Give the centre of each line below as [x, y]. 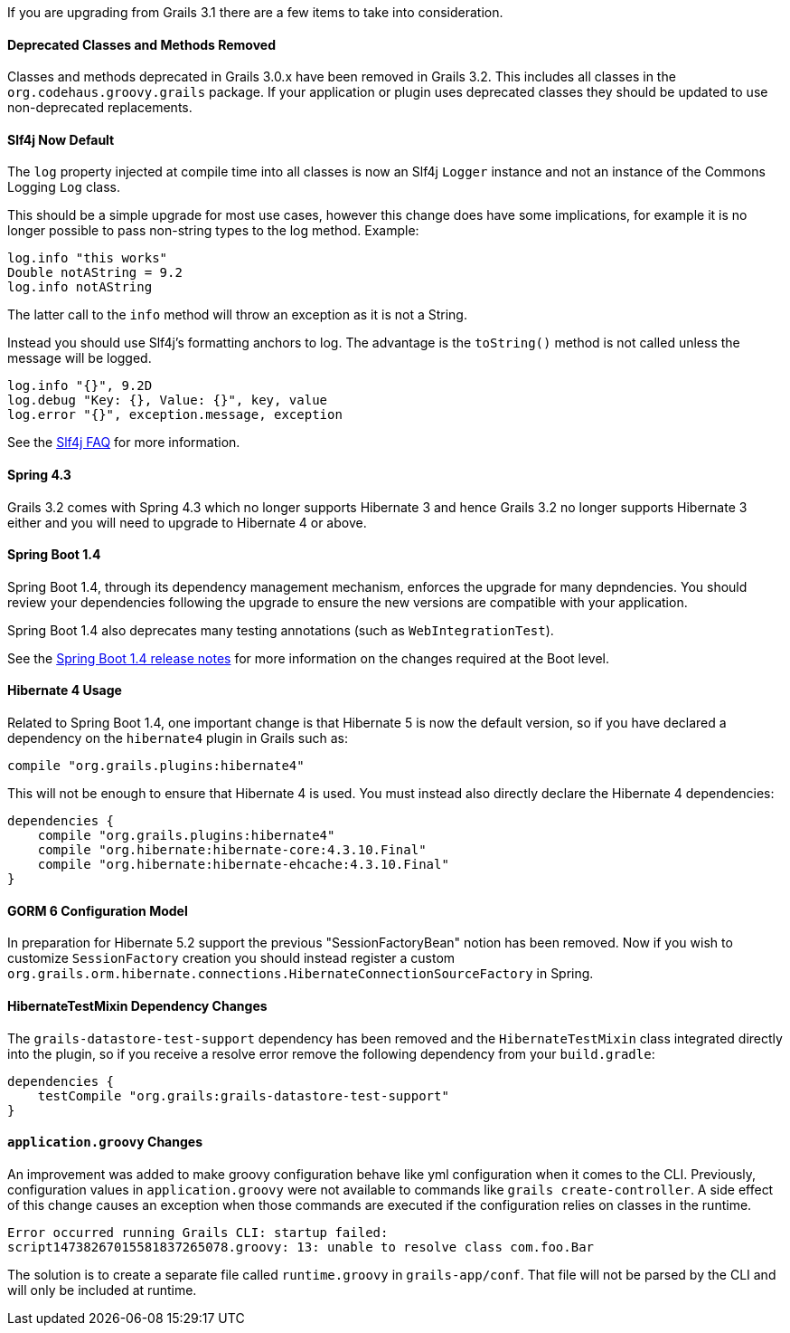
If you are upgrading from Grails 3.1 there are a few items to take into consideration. [255, 12]
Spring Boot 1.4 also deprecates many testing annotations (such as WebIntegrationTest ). [281, 630]
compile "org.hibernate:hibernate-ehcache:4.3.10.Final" [243, 865]
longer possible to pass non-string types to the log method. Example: [213, 231]
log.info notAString [80, 287]
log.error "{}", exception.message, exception [175, 415]
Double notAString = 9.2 [95, 273]
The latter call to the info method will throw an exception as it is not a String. [237, 315]
